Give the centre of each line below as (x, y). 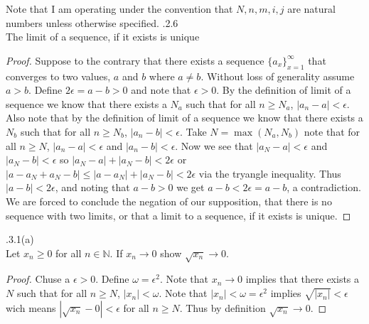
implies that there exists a (303, 279)
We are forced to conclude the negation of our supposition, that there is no (169, 201)
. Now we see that (214, 145)
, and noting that (92, 187)
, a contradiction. (324, 187)
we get (191, 187)
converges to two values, (58, 76)
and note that (161, 90)
